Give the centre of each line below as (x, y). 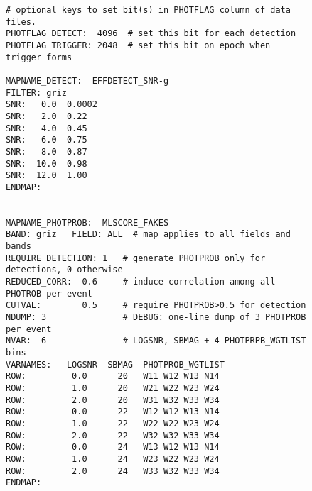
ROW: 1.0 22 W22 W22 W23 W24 (113, 423)
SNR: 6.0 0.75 (47, 140)
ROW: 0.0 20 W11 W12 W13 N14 (113, 376)
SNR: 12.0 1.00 (47, 176)
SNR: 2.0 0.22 (47, 116)
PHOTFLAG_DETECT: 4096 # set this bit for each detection (151, 34)
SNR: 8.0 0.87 (47, 151)
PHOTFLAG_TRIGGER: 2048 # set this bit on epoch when (138, 45)
